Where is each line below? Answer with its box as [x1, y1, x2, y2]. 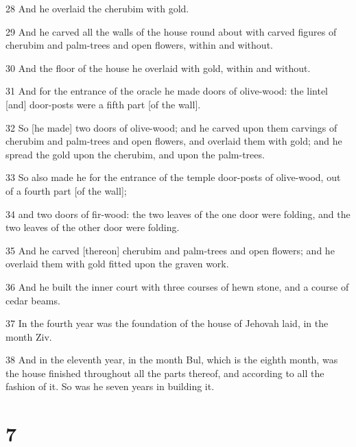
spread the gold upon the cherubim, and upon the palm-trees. [5, 147, 265, 161]
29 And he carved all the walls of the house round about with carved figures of [5, 24, 337, 38]
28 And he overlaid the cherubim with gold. [5, 1, 189, 15]
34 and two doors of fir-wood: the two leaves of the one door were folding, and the [5, 206, 351, 221]
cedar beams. [5, 293, 60, 307]
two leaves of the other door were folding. [5, 220, 180, 234]
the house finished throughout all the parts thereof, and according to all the [5, 365, 324, 380]
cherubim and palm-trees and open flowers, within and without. [5, 38, 273, 52]
